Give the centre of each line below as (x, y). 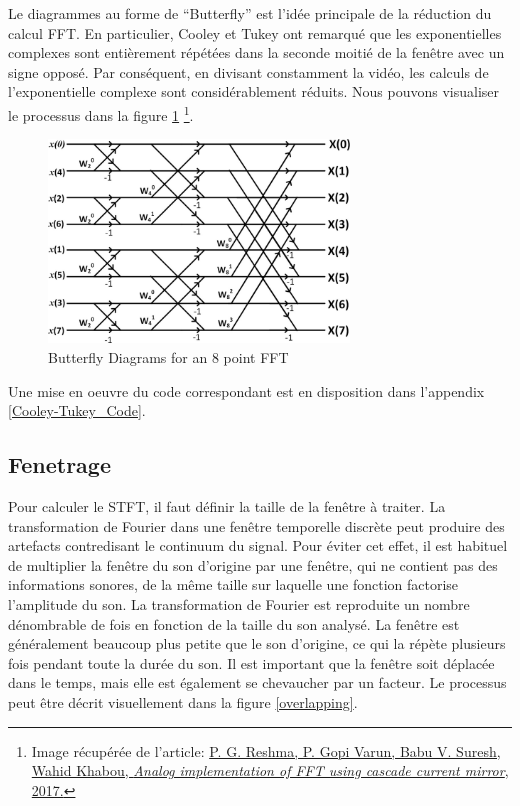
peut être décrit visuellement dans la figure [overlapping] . (183, 701)
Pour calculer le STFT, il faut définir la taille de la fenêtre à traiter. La (227, 505)
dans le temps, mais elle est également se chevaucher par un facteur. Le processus (257, 682)
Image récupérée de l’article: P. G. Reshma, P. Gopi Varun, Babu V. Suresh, (266, 750)
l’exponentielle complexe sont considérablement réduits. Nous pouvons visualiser (254, 91)
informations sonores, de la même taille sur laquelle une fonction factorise (233, 584)
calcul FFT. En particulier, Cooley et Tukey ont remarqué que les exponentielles (255, 32)
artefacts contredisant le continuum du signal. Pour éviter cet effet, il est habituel (258, 545)
